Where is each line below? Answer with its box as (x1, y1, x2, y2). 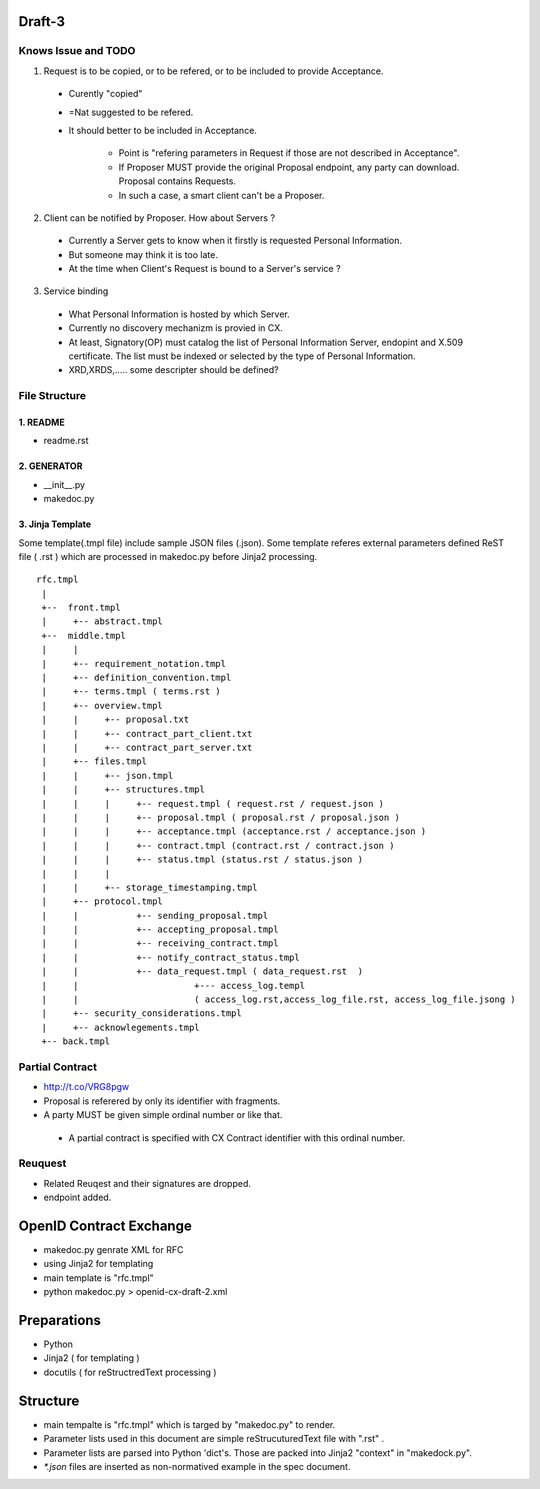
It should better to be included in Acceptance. (68, 124, 257, 136)
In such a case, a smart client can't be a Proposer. (118, 189, 325, 201)
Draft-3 (18, 13, 65, 30)
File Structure (18, 389, 87, 403)
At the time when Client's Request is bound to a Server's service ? (68, 263, 341, 275)
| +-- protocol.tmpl (41, 896, 164, 907)
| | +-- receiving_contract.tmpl (41, 938, 279, 949)
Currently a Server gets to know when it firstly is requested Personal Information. (68, 235, 403, 247)
